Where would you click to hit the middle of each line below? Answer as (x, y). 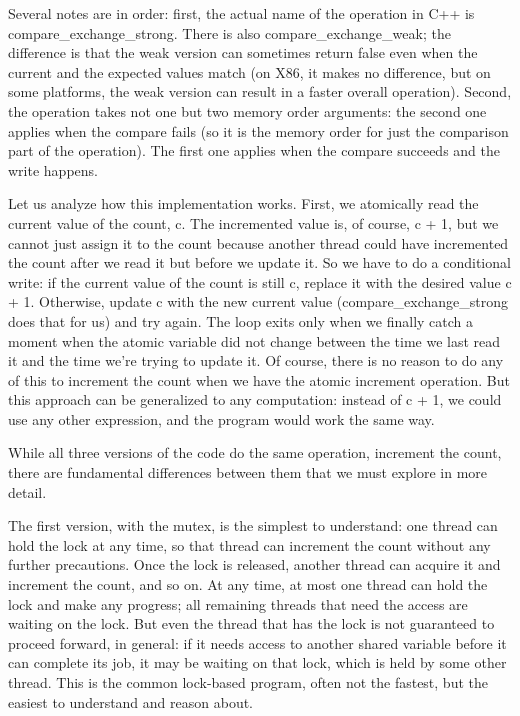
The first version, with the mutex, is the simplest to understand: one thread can (253, 525)
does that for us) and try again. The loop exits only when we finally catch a (241, 320)
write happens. (53, 169)
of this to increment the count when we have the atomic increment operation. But (259, 379)
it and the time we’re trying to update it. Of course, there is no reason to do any (256, 360)
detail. (27, 491)
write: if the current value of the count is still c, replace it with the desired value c (260, 281)
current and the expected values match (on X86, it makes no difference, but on (249, 71)
